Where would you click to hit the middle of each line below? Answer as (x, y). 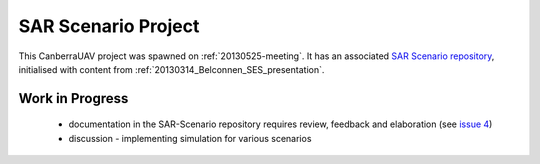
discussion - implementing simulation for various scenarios (190, 138)
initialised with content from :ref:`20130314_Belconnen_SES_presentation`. (171, 69)
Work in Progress (73, 98)
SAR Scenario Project (109, 26)
